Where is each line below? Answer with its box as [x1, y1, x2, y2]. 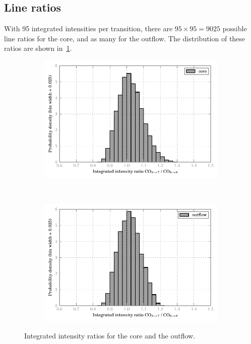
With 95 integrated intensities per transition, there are [4, 23, 173, 34]
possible [222, 23, 247, 34]
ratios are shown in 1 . [4, 43, 72, 53]
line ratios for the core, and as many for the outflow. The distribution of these [4, 33, 245, 43]
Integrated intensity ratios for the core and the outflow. [24, 330, 196, 341]
